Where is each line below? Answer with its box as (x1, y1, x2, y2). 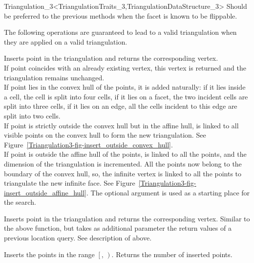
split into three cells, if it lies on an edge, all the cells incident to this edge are (4, 101, 237, 111)
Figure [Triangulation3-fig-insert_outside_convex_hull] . (4, 139, 173, 149)
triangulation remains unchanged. (4, 72, 105, 82)
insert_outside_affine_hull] (4, 187, 86, 197)
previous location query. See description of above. (4, 233, 152, 243)
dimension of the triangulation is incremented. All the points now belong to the (4, 158, 242, 168)
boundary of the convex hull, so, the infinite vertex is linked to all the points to (4, 168, 242, 178)
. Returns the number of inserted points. (111, 249, 233, 259)
